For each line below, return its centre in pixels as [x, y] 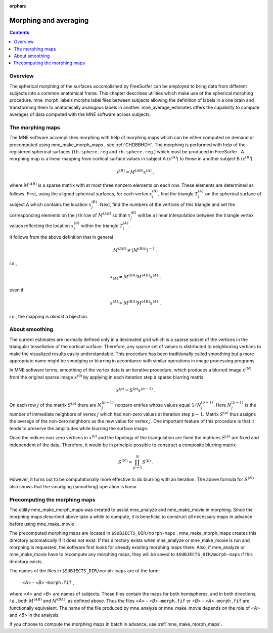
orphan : [18, 6]
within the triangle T [102, 226]
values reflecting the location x [42, 226]
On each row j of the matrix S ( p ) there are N [56, 405]
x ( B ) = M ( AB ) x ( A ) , [135, 172]
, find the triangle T [178, 194]
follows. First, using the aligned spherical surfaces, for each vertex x [81, 194]
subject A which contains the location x [51, 204]
